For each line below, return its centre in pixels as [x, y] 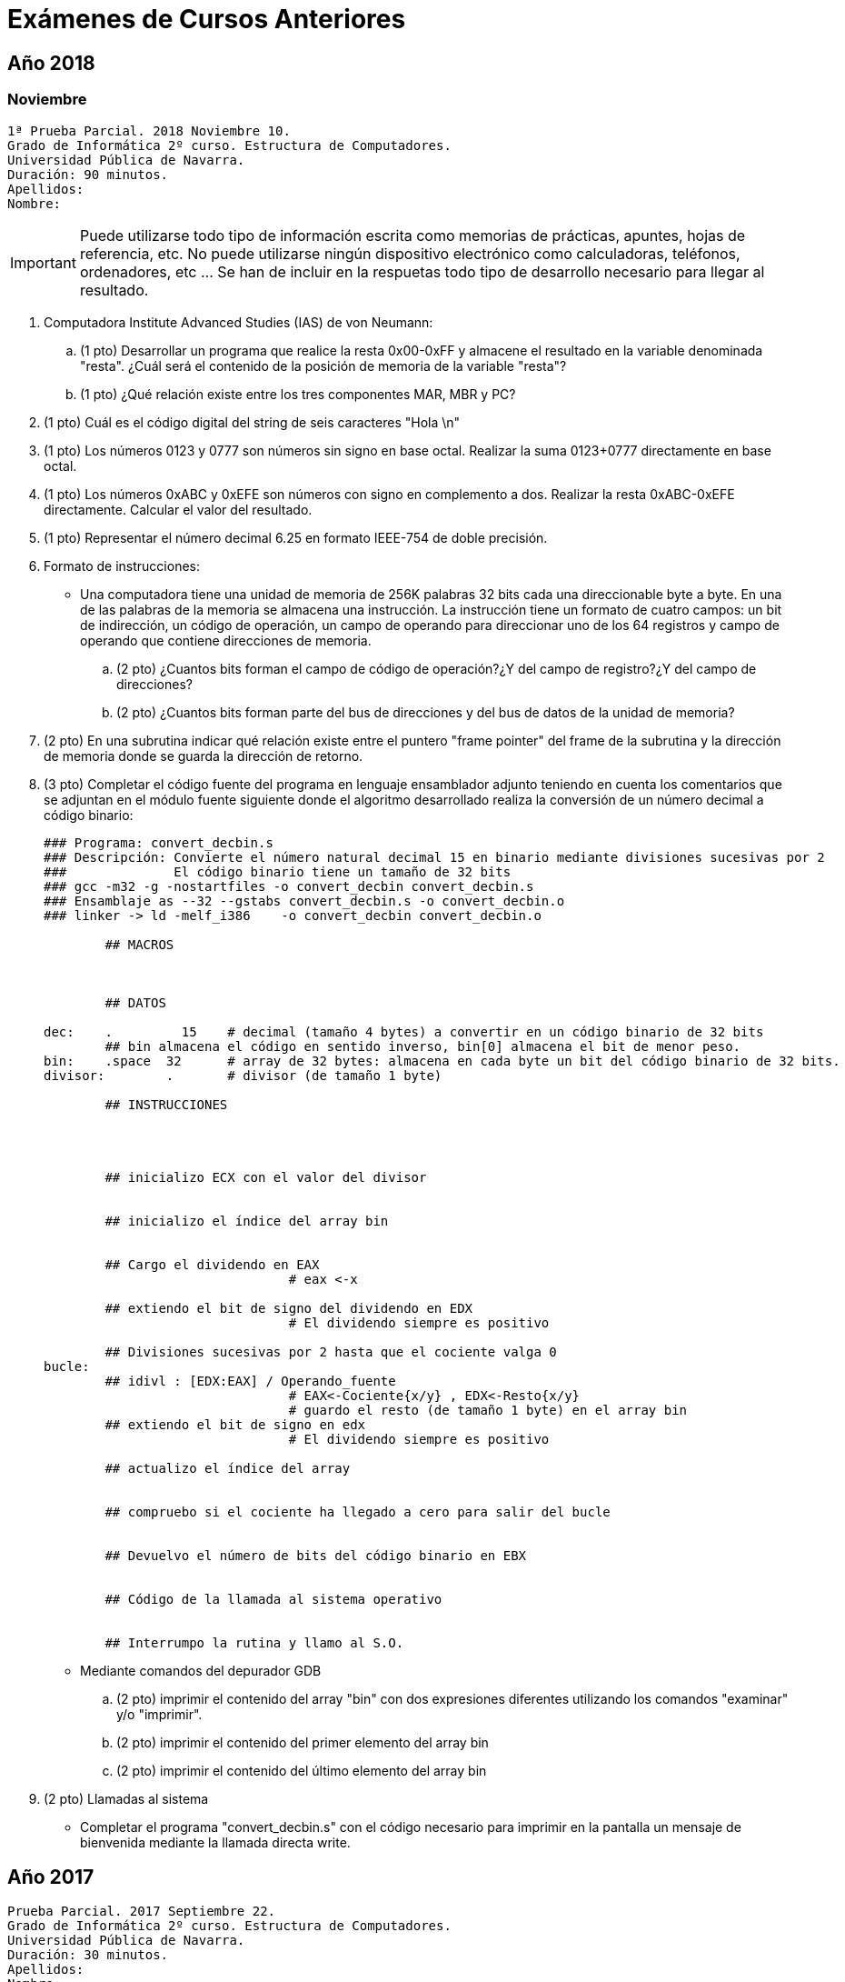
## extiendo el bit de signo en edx [235, 1424]
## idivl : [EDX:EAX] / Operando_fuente [250, 1381]
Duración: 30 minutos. [88, 1955]
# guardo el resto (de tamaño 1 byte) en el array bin [488, 1410]
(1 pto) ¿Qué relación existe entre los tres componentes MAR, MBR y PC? [298, 394]
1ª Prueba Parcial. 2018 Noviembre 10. [149, 130]
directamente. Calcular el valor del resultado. [178, 509]
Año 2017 [51, 1877]
